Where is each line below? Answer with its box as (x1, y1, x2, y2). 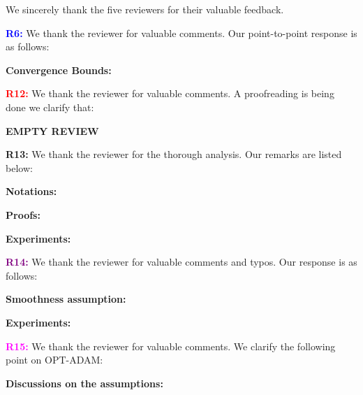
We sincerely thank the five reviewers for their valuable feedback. (6, 2, 284, 16)
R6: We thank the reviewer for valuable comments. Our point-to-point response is (6, 25, 357, 40)
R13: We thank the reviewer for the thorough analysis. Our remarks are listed (6, 147, 342, 161)
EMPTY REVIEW (6, 123, 99, 138)
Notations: (6, 184, 57, 199)
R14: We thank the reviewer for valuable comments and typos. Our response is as (6, 254, 357, 269)
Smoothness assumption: (6, 292, 126, 306)
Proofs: (6, 207, 40, 222)
